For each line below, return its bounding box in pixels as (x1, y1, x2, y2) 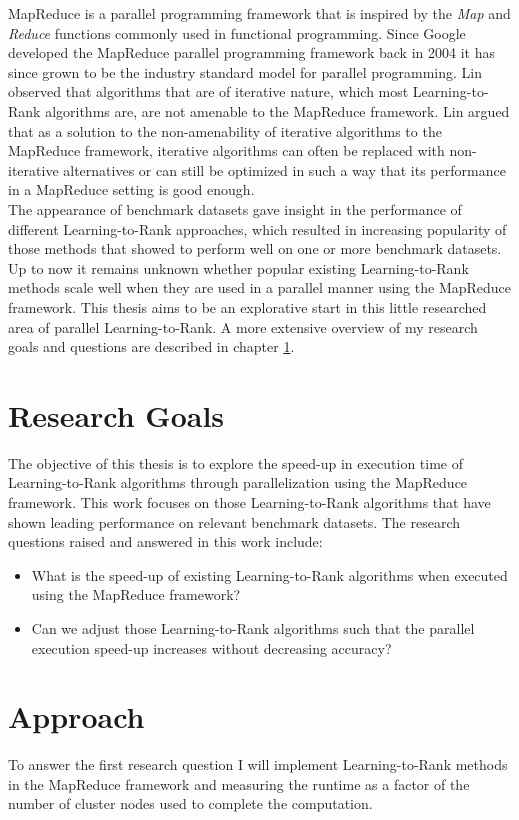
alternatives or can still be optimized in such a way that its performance (63, 159, 506, 180)
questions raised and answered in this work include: (8, 531, 323, 552)
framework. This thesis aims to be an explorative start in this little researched (8, 296, 487, 317)
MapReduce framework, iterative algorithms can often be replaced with (8, 140, 445, 161)
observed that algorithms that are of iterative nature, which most (8, 81, 409, 102)
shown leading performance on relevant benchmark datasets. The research (8, 511, 461, 532)
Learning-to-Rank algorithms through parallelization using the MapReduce (8, 472, 468, 493)
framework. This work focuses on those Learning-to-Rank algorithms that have (8, 492, 491, 512)
